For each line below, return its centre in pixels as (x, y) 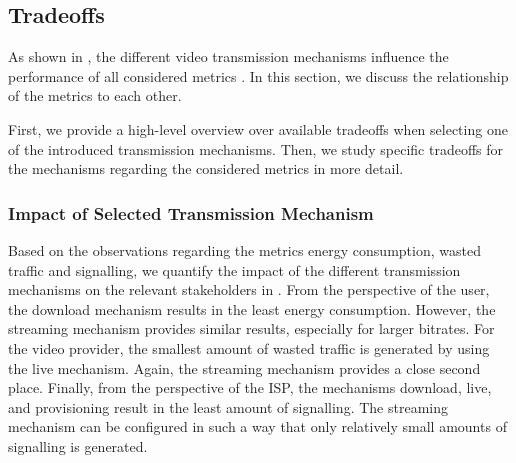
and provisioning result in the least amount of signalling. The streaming (228, 406)
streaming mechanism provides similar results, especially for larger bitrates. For (251, 328)
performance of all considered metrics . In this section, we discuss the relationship (258, 75)
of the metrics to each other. (95, 95)
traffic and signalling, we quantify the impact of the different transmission (234, 269)
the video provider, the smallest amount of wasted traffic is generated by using (249, 347)
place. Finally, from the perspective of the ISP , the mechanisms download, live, (250, 387)
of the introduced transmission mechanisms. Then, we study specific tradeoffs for (256, 148)
